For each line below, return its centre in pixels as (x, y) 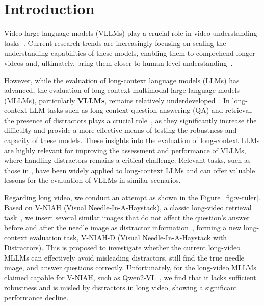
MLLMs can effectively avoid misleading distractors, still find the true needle (124, 257)
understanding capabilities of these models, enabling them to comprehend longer (130, 53)
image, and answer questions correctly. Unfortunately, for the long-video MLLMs (130, 267)
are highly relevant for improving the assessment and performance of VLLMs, (125, 150)
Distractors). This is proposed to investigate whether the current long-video (122, 247)
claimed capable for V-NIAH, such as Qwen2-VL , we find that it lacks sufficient (130, 277)
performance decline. (36, 297)
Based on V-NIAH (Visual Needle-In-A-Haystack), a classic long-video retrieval (128, 207)
